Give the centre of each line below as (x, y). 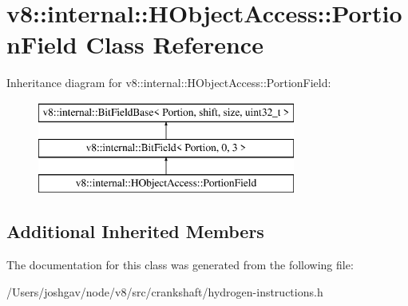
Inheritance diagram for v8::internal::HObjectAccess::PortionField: (169, 83)
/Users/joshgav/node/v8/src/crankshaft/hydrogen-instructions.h (165, 291)
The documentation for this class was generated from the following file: (180, 265)
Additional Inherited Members (135, 231)
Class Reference (174, 44)
